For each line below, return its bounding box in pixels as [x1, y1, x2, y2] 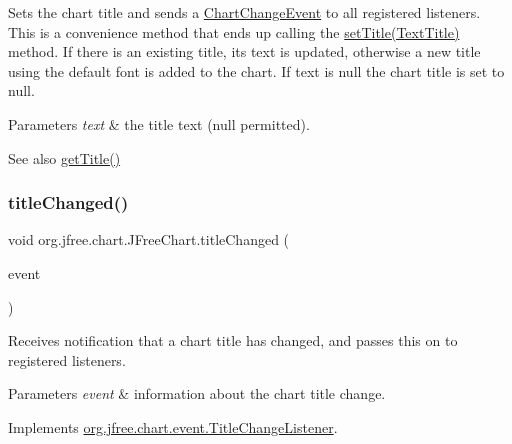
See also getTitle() [8, 147, 121, 168]
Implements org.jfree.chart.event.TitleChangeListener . [8, 416, 338, 437]
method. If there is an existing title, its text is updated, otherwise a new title [8, 41, 481, 62]
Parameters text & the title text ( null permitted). [8, 113, 310, 134]
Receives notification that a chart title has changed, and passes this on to [8, 330, 458, 351]
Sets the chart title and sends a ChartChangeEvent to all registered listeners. [8, 2, 481, 22]
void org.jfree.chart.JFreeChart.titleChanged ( [8, 229, 290, 250]
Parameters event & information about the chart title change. [8, 383, 386, 404]
